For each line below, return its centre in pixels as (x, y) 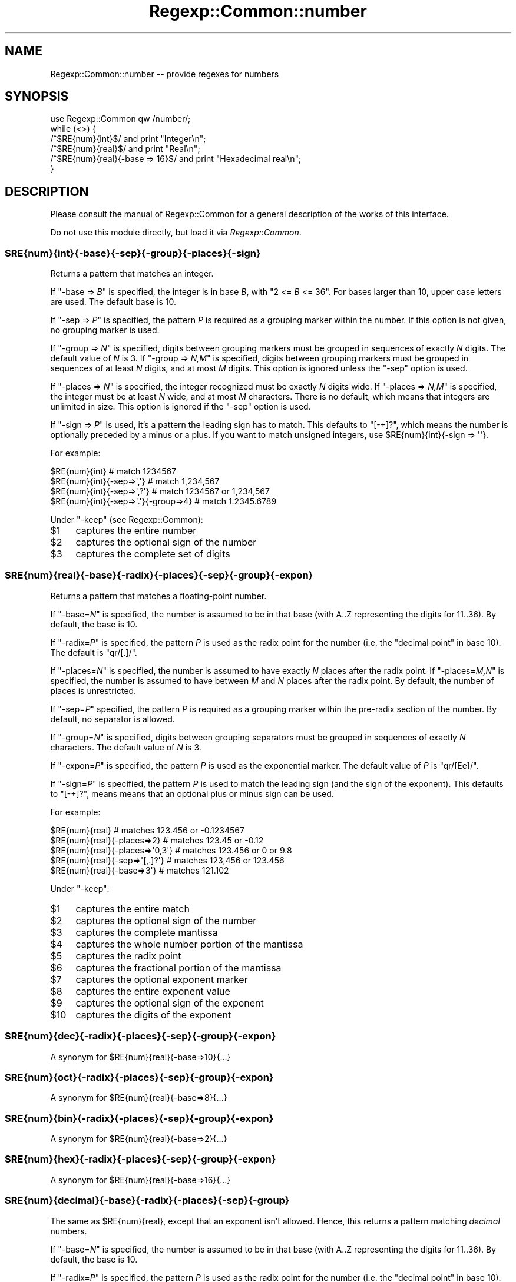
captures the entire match (133, 909)
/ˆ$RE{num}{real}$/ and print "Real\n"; (125, 149)
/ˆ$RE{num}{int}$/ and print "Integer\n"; (128, 139)
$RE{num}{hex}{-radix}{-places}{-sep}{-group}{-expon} (140, 1159)
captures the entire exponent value (153, 991)
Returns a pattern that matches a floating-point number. (158, 596)
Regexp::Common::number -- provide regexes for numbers (165, 74)
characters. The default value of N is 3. (126, 747)
